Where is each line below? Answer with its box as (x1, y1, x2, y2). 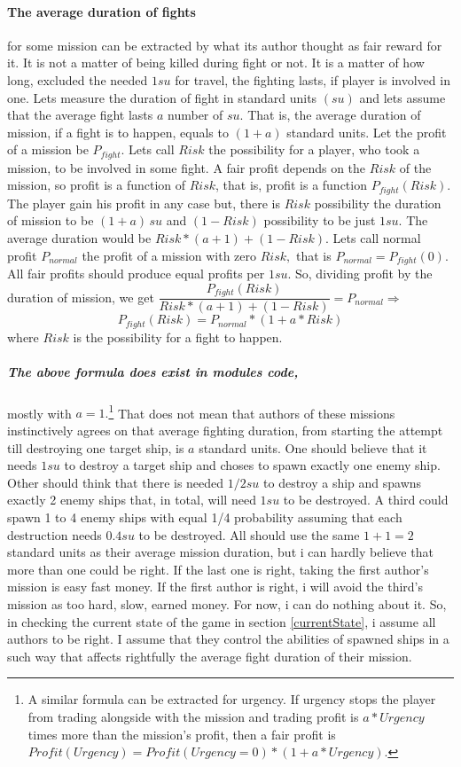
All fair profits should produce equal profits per (7, 264, 265, 283)
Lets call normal (332, 229, 421, 247)
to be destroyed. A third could (283, 490, 449, 509)
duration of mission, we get (7, 287, 154, 306)
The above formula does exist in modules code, (7, 362, 299, 380)
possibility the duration (314, 193, 441, 212)
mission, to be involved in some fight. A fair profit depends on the (7, 158, 366, 176)
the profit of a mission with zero (82, 246, 257, 264)
